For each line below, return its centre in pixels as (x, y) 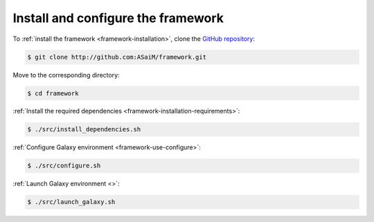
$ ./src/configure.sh (64, 166)
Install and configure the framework (118, 18)
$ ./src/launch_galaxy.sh (71, 202)
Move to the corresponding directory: (66, 75)
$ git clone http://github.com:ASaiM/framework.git (117, 57)
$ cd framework (53, 93)
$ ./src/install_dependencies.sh (84, 129)
